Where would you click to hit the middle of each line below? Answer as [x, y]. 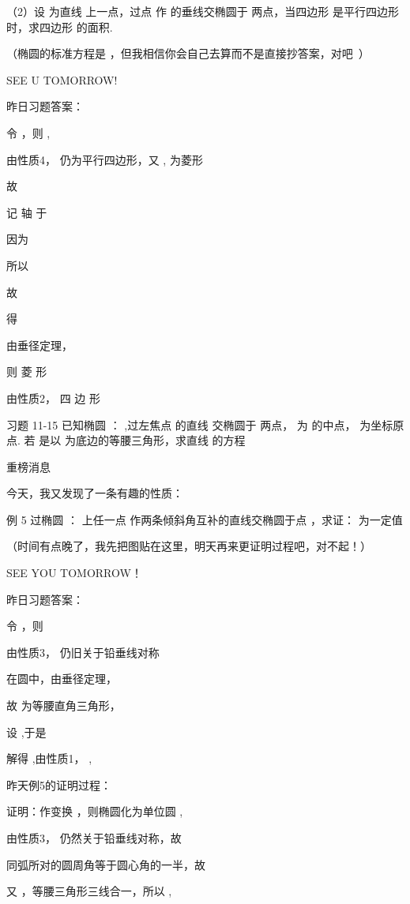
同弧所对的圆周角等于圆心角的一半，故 [106, 864]
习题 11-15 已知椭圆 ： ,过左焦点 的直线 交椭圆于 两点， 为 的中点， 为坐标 [200, 424]
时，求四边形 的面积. [60, 26]
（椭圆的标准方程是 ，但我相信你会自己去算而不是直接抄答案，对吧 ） [188, 53]
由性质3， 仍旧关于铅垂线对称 [83, 652]
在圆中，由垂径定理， [62, 679]
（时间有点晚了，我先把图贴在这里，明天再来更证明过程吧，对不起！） [189, 546]
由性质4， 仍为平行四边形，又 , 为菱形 [105, 159]
